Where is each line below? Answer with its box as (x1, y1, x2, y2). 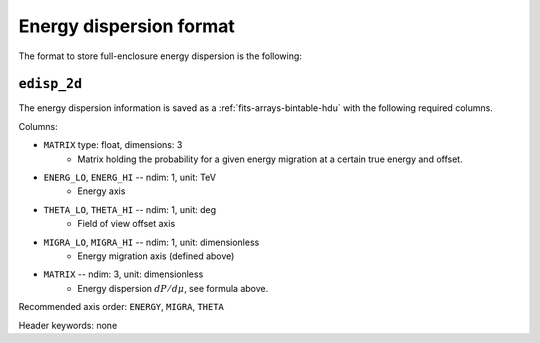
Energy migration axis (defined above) (77, 250, 235, 262)
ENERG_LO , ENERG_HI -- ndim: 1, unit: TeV (43, 171, 217, 184)
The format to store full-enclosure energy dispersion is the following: (18, 50, 302, 62)
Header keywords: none (18, 319, 118, 331)
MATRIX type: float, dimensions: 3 (43, 139, 183, 151)
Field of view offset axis (77, 218, 176, 230)
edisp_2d (18, 76, 83, 92)
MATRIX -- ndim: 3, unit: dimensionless (43, 268, 204, 280)
